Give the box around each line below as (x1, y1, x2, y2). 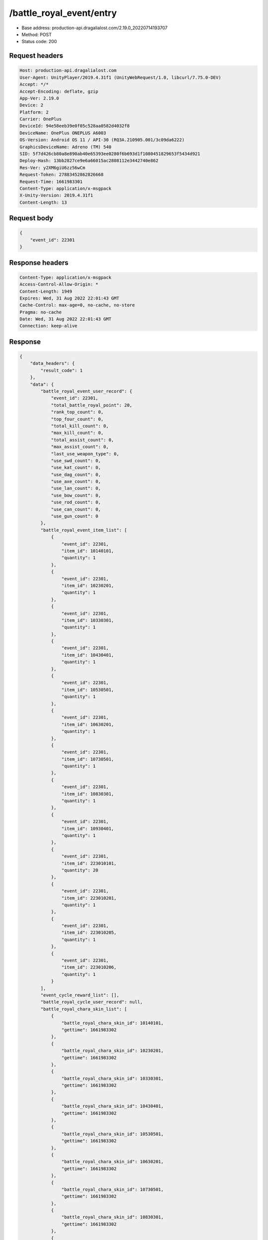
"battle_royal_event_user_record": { (40, 388, 133, 394)
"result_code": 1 (40, 368, 83, 373)
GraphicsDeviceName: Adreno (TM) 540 (19, 144, 112, 150)
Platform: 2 (19, 109, 49, 115)
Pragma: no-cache (19, 309, 62, 315)
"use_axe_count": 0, (51, 479, 101, 485)
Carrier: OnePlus (19, 117, 62, 122)
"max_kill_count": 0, (51, 430, 104, 436)
